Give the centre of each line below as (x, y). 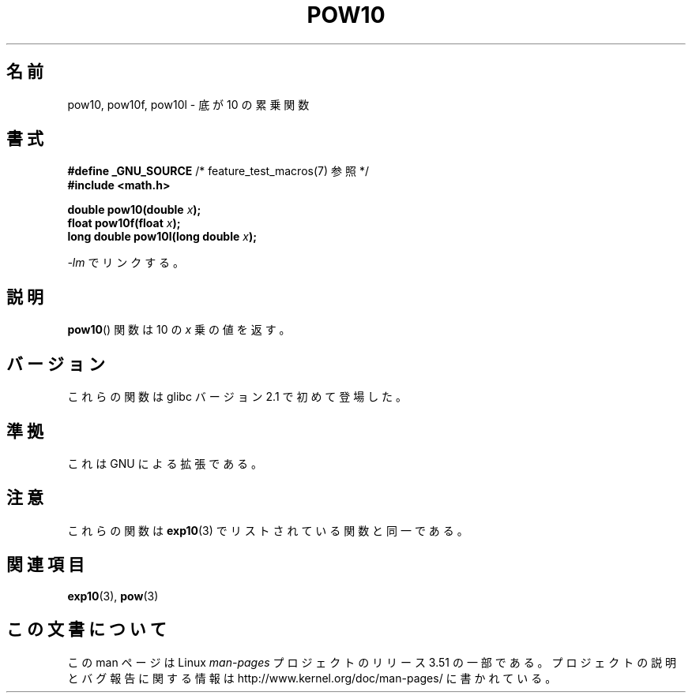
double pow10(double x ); (134, 210)
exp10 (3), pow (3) (113, 596)
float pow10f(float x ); (124, 223)
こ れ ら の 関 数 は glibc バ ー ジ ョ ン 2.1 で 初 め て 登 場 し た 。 (237, 397)
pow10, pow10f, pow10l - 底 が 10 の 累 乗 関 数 (188, 104)
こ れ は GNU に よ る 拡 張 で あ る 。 (165, 463)
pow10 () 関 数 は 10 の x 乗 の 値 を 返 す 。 (179, 330)
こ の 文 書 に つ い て (86, 630)
